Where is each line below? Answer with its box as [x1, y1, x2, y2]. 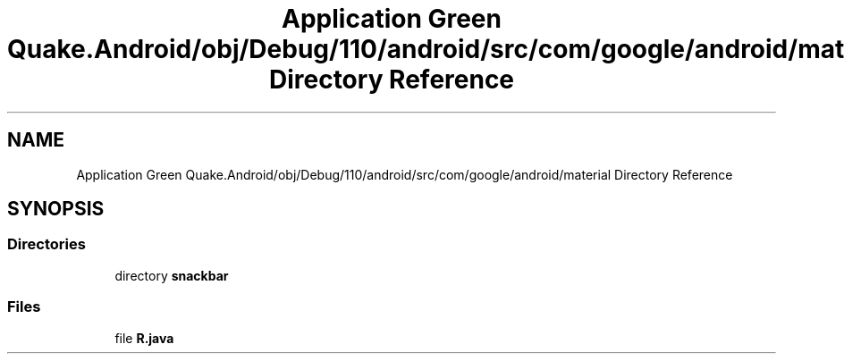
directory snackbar [114, 267, 229, 283]
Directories [7, 235, 86, 254]
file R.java [114, 330, 174, 346]
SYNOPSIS [7, 197, 105, 221]
